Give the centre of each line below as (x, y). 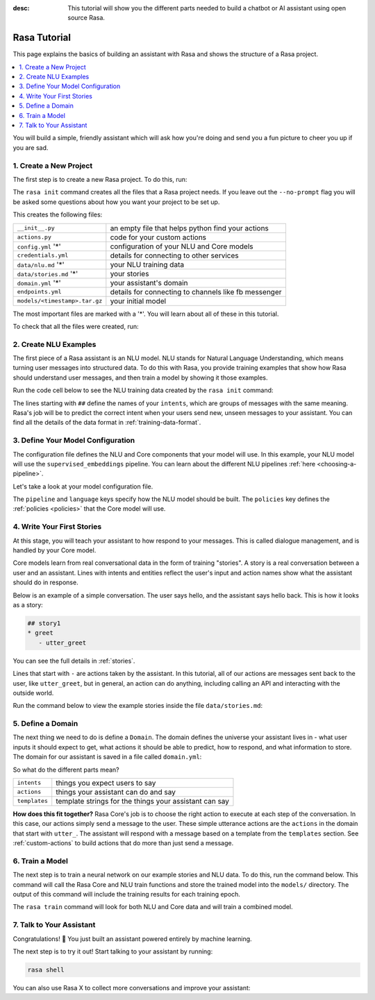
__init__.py (36, 228)
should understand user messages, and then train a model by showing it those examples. (140, 378)
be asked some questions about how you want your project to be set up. (116, 202)
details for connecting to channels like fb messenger (196, 291)
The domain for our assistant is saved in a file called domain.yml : (107, 757)
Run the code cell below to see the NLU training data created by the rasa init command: (143, 390)
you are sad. (31, 147)
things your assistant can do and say (116, 792)
